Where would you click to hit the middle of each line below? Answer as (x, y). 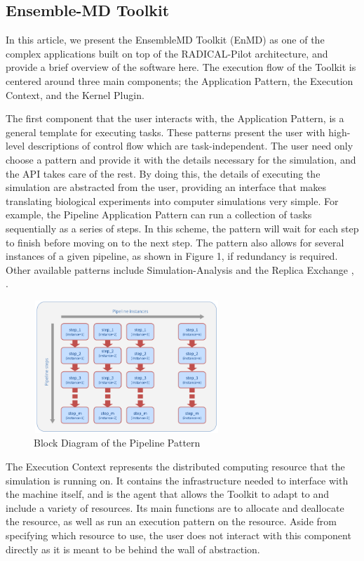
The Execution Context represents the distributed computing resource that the (175, 467)
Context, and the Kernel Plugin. (75, 94)
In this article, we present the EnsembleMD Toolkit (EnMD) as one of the (165, 40)
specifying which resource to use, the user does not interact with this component (178, 535)
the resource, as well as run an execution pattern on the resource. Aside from (171, 521)
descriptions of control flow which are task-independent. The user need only (190, 146)
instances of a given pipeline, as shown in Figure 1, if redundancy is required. (172, 256)
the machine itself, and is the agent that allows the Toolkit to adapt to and (168, 494)
